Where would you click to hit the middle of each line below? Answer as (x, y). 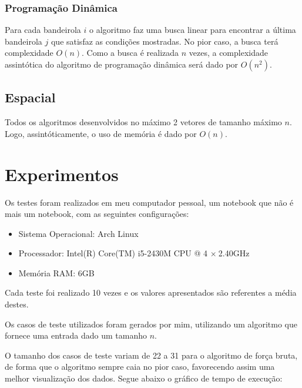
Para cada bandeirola (43, 30)
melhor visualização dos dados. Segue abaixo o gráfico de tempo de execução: (144, 378)
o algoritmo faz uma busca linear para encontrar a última (192, 30)
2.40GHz (234, 253)
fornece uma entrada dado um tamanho (76, 335)
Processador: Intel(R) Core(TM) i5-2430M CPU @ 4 (113, 253)
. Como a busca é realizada (130, 53)
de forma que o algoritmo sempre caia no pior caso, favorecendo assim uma (140, 367)
